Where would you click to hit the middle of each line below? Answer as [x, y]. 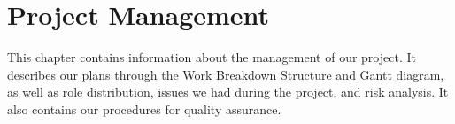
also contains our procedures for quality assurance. [144, 108]
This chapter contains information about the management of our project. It [212, 57]
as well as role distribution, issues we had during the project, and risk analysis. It [228, 92]
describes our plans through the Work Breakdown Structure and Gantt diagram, [226, 74]
